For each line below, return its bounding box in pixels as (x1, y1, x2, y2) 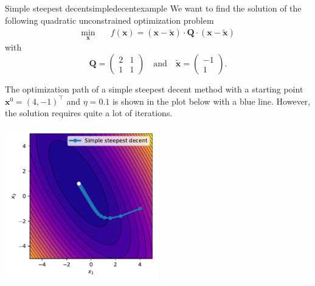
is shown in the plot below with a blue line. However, (112, 94, 311, 107)
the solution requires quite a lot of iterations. (5, 106, 173, 119)
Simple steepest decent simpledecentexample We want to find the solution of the (5, 2, 302, 14)
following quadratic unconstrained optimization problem (5, 13, 214, 26)
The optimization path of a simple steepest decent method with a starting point (5, 83, 303, 96)
